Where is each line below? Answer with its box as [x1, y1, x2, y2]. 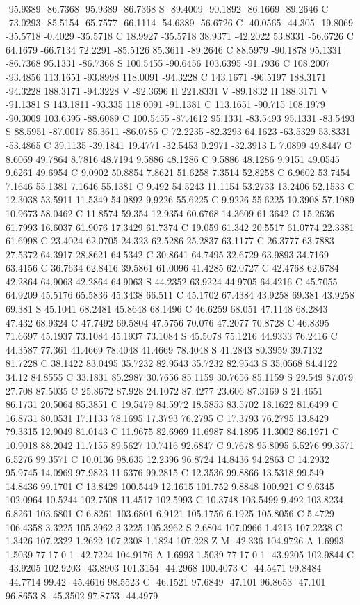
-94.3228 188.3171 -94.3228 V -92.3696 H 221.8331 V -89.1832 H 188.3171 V [6, 83, 329, 97]
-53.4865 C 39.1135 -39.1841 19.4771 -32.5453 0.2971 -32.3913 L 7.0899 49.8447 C [6, 137, 352, 152]
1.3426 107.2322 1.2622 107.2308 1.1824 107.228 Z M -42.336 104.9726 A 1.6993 [6, 533, 344, 548]
